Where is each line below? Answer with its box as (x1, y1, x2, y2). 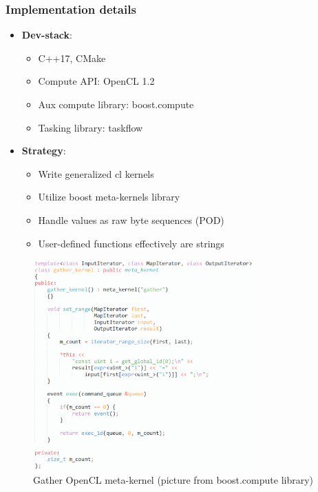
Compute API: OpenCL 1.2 (38, 74, 155, 88)
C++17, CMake (38, 50, 106, 65)
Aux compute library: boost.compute (38, 97, 194, 111)
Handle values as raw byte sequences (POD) (38, 212, 224, 227)
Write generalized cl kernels (38, 166, 154, 181)
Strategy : (21, 143, 66, 158)
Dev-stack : (21, 28, 72, 42)
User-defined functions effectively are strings (38, 236, 224, 250)
